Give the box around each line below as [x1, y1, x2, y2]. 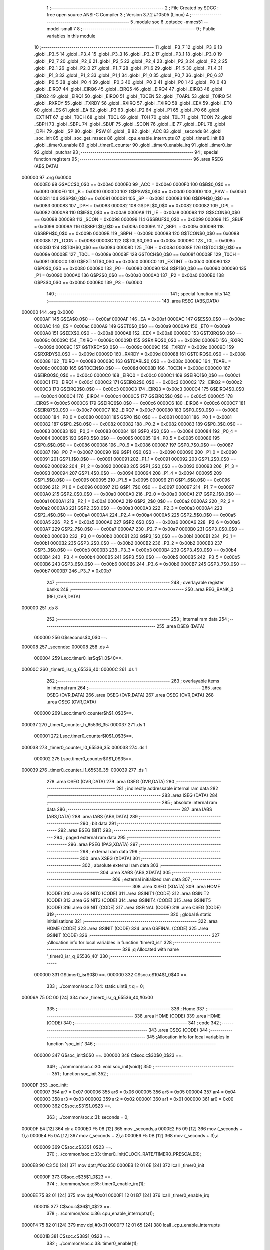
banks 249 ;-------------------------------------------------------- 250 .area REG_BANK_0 [46, 586, 234, 592]
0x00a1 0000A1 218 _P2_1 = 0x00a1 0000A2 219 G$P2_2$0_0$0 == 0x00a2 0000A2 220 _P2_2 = [34, 498, 235, 504]
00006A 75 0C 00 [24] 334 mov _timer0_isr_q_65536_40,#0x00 [21, 995, 153, 1000]
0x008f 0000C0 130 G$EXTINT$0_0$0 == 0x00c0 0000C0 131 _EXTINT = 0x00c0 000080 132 [34, 258, 231, 264]
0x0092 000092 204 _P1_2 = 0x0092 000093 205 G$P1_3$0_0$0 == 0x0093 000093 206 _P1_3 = [34, 463, 238, 469]
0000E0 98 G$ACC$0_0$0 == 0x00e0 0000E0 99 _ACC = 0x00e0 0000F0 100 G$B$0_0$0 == [34, 181, 231, 187]
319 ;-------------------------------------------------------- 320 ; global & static [46, 911, 212, 917]
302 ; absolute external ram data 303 [82, 862, 159, 868]
